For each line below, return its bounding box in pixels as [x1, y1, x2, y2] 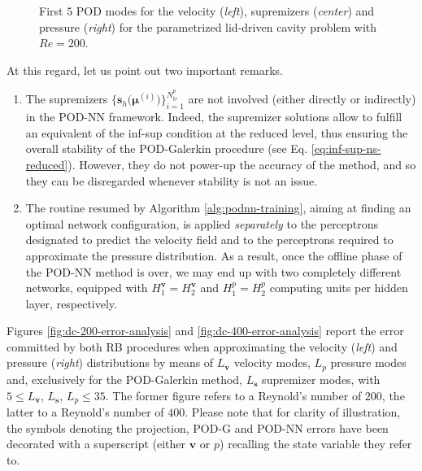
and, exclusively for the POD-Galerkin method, [7, 370, 243, 387]
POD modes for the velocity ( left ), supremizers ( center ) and [76, 2, 375, 19]
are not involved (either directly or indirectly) [188, 90, 416, 107]
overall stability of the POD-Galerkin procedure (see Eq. [25, 140, 308, 157]
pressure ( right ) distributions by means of [7, 354, 214, 371]
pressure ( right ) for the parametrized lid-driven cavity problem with [39, 18, 377, 35]
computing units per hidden [269, 279, 408, 296]
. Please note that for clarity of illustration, [185, 403, 401, 420]
